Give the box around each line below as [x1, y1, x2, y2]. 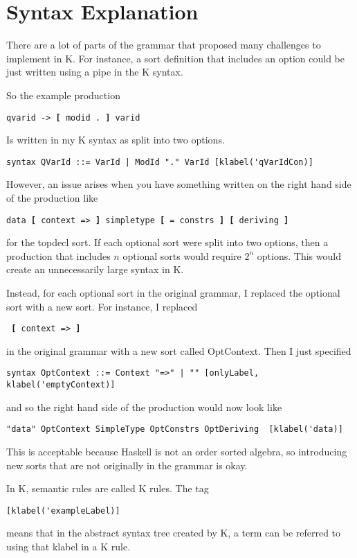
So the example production [6, 87, 120, 102]
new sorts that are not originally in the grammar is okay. [6, 457, 248, 472]
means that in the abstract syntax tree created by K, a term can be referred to [6, 525, 341, 540]
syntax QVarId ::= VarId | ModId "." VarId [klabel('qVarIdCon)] [6, 157, 313, 167]
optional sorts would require [122, 248, 241, 263]
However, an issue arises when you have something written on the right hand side [6, 177, 351, 191]
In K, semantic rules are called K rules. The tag [6, 481, 209, 496]
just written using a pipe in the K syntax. [6, 64, 183, 79]
